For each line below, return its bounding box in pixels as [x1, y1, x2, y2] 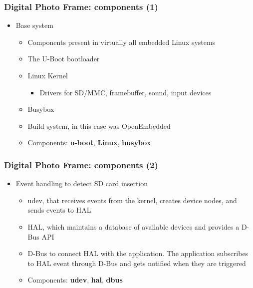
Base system [15, 20, 53, 30]
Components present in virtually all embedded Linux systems [27, 36, 216, 47]
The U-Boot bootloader [27, 53, 100, 64]
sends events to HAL [27, 205, 91, 215]
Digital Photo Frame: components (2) [4, 158, 158, 171]
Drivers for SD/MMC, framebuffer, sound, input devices [39, 87, 212, 97]
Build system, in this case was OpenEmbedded [27, 120, 171, 131]
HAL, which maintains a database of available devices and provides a [27, 221, 240, 232]
